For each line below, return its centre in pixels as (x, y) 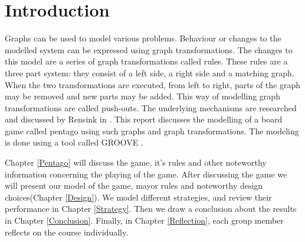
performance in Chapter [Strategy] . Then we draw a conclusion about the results (151, 209)
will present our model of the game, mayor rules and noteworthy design (134, 185)
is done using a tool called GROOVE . (74, 142)
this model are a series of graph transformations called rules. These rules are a (146, 61)
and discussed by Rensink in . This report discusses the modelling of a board (144, 119)
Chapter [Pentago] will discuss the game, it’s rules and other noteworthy (136, 162)
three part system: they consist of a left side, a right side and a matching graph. (150, 72)
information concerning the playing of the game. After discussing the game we (146, 174)
